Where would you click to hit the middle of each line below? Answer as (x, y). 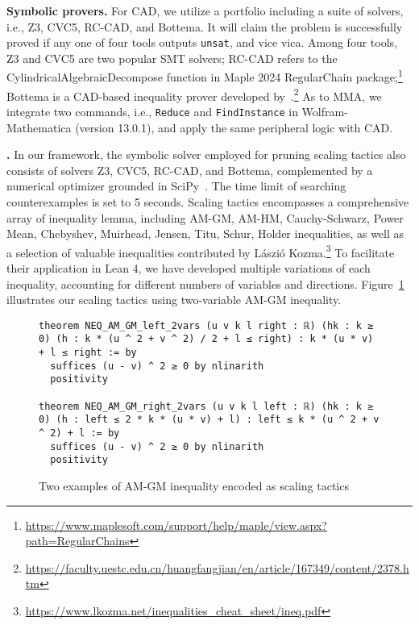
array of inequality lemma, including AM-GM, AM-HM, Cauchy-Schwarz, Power (205, 217)
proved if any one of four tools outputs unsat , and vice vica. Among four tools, (202, 42)
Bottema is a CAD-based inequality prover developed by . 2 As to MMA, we (194, 94)
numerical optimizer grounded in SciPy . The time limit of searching (176, 186)
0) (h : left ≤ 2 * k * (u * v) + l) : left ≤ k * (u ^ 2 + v (209, 420)
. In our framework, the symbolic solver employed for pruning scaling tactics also (206, 154)
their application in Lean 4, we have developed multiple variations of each (189, 268)
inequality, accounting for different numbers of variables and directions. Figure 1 (205, 283)
